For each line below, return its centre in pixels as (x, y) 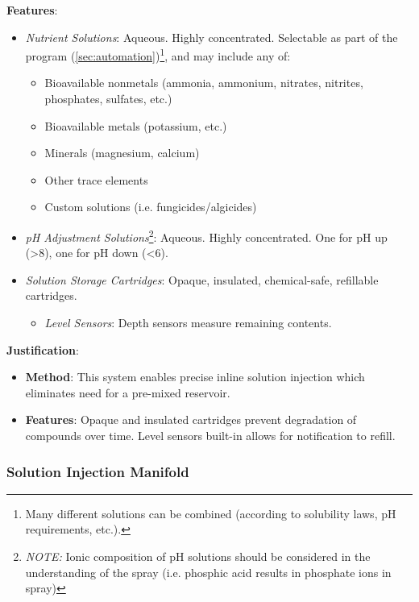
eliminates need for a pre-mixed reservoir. (128, 392)
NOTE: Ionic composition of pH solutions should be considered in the (198, 556)
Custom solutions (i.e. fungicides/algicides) (151, 207)
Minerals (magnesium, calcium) (122, 153)
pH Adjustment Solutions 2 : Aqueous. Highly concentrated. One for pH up (206, 236)
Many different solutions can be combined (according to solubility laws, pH (211, 513)
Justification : (43, 349)
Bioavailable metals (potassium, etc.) (136, 125)
